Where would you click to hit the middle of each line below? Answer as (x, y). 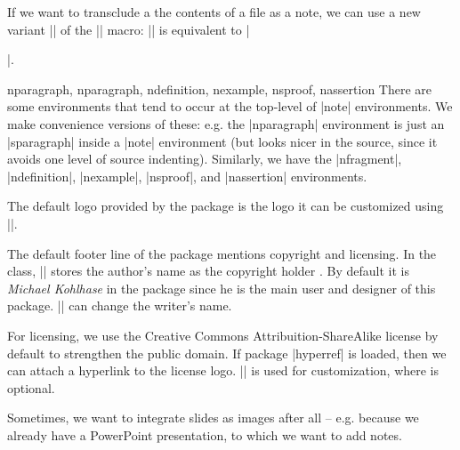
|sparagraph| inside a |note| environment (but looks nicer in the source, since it (222, 141)
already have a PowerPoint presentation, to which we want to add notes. (205, 434)
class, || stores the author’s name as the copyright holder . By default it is (208, 271)
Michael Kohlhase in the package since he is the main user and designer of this (222, 288)
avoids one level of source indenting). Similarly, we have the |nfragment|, (205, 159)
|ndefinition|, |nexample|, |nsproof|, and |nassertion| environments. (187, 176)
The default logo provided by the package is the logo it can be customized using (226, 206)
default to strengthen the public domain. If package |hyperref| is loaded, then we (227, 353)
